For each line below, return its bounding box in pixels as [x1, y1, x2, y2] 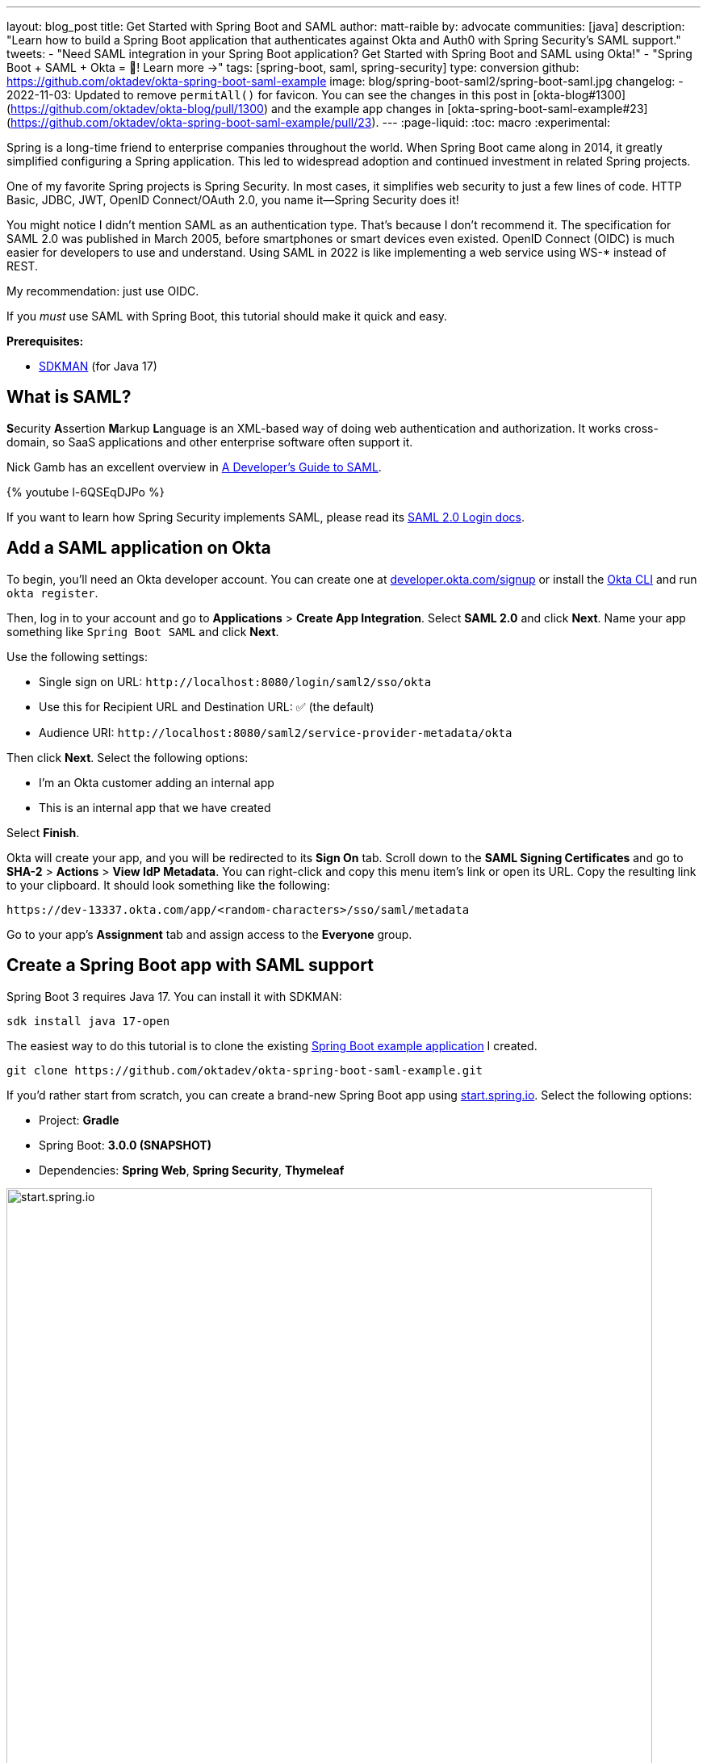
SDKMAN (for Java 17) [39, 359, 157, 373]
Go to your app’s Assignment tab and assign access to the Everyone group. [6, 927, 412, 941]
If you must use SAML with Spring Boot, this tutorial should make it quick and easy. [6, 309, 448, 323]
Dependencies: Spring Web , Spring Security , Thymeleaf [39, 1162, 345, 1177]
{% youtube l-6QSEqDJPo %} [6, 484, 165, 499]
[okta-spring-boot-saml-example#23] [447, 102, 648, 115]
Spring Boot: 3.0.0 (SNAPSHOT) [39, 1137, 211, 1152]
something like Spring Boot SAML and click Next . [6, 624, 279, 639]
